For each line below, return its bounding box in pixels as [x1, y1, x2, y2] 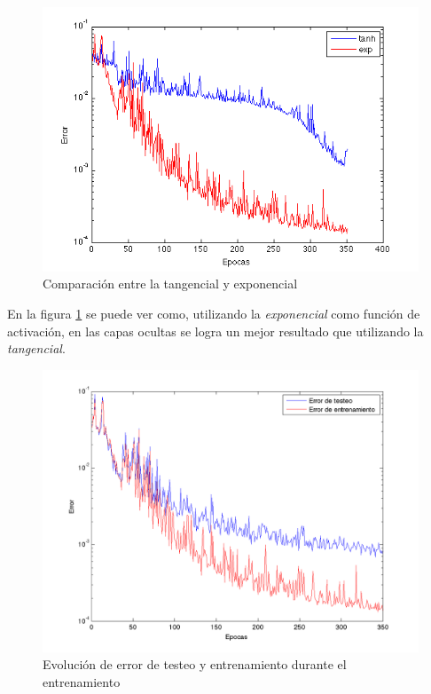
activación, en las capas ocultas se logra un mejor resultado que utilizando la [7, 321, 424, 340]
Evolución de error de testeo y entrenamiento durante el [43, 655, 347, 674]
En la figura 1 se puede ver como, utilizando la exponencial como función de [7, 304, 420, 323]
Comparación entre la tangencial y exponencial [43, 274, 298, 293]
